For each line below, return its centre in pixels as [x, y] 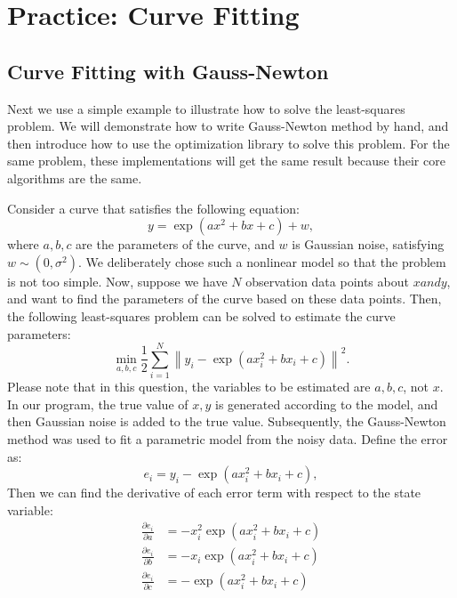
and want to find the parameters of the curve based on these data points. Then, [224, 299]
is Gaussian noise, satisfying [368, 244]
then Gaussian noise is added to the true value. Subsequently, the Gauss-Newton [227, 421]
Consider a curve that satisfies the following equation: [153, 208]
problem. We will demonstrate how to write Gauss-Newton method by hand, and [228, 126]
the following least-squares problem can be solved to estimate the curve [201, 315]
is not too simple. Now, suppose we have [117, 281]
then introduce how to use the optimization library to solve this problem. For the [228, 143]
